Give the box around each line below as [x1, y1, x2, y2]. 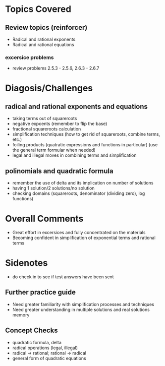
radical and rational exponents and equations [5, 102, 148, 111]
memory [12, 311, 30, 318]
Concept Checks [5, 326, 58, 335]
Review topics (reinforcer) [5, 23, 88, 32]
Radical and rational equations [12, 42, 74, 48]
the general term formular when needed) [12, 147, 96, 153]
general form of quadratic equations [12, 355, 87, 361]
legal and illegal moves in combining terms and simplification [12, 152, 137, 158]
